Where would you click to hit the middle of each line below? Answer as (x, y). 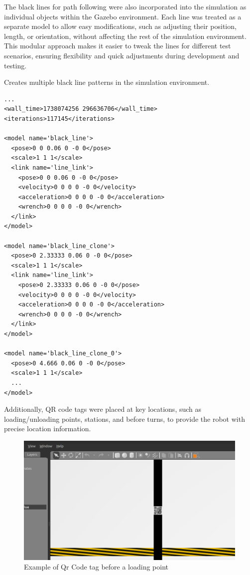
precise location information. (48, 429)
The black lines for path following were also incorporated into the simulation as (125, 6)
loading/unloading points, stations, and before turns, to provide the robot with (125, 419)
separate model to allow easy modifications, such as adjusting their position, (120, 26)
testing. (15, 65)
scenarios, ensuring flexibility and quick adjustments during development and (122, 55)
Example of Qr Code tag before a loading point (96, 567)
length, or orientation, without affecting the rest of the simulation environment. (125, 36)
